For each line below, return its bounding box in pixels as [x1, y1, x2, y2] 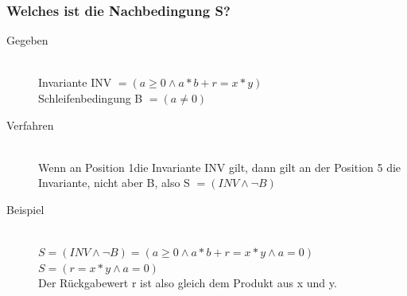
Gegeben [6, 32, 48, 49]
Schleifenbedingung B [38, 90, 143, 106]
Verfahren [6, 116, 54, 133]
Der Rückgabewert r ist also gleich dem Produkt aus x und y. [38, 275, 337, 291]
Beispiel [6, 201, 45, 217]
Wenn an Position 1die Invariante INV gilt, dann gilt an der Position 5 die [38, 158, 401, 175]
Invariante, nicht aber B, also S [38, 174, 190, 191]
